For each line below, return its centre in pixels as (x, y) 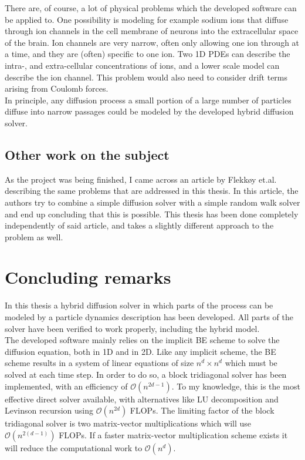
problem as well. (34, 236)
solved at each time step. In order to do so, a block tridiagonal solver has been (146, 374)
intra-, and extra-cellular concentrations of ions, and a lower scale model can (142, 65)
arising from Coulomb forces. (57, 88)
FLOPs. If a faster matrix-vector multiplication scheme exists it (173, 434)
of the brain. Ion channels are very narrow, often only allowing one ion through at (152, 42)
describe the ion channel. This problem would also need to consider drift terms (146, 77)
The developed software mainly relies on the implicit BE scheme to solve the (142, 340)
